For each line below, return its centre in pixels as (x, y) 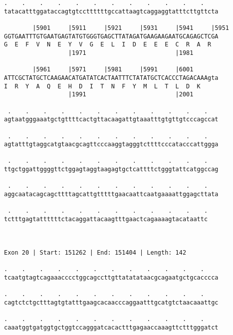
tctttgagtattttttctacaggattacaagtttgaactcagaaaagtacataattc (106, 219)
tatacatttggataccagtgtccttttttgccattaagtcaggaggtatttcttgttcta (111, 11)
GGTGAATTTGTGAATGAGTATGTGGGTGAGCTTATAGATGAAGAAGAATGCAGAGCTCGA (111, 36)
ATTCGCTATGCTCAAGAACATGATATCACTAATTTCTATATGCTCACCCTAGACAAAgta (111, 78)
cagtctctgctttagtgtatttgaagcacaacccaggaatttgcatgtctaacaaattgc (111, 302)
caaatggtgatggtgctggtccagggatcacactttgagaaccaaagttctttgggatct (111, 327)
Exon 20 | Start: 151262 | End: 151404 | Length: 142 (95, 252)
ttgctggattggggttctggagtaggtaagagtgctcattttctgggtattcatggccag (111, 169)
